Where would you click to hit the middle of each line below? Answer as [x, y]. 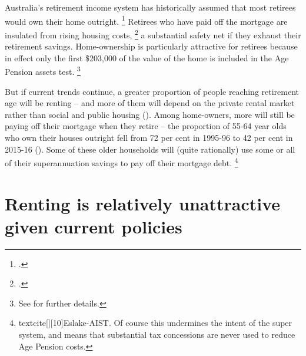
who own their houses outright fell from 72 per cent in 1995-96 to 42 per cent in [149, 137]
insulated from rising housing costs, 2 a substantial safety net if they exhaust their [153, 34]
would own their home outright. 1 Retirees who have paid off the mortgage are [146, 20]
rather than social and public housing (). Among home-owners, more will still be [150, 114]
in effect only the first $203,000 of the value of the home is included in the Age [147, 57]
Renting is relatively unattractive [143, 203]
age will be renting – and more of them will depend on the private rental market [150, 103]
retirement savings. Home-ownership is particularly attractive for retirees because [151, 46]
